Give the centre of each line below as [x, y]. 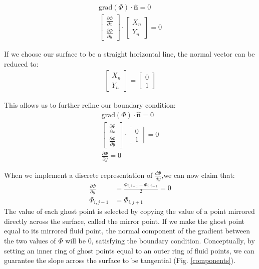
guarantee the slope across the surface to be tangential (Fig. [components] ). [120, 260]
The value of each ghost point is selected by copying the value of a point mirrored [129, 211]
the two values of [30, 241]
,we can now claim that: [198, 175]
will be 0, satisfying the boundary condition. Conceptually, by [160, 241]
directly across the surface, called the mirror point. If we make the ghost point [124, 221]
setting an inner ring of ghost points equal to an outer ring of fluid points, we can [129, 250]
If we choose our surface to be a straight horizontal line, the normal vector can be [129, 54]
